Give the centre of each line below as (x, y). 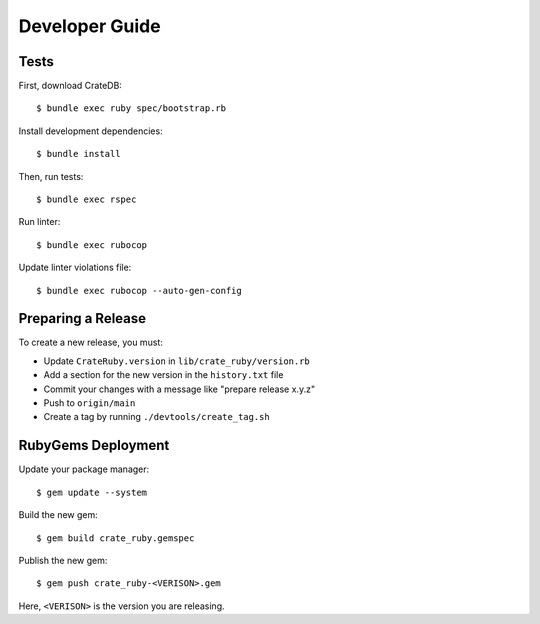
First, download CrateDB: (70, 86)
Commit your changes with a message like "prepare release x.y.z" (179, 389)
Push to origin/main (89, 403)
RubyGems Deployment (94, 445)
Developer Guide (89, 26)
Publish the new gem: (63, 560)
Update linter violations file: (75, 267)
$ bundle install (78, 154)
